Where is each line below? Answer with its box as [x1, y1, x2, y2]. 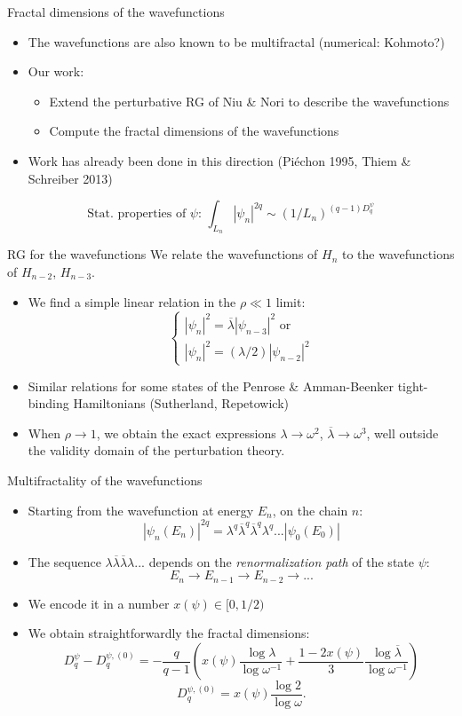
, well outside [366, 423, 439, 442]
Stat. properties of [87, 208, 187, 221]
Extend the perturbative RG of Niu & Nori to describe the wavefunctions [49, 91, 450, 110]
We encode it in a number [28, 594, 170, 612]
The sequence [28, 552, 101, 570]
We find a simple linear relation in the [28, 292, 236, 311]
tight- [397, 376, 428, 395]
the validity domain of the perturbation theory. [28, 441, 285, 460]
